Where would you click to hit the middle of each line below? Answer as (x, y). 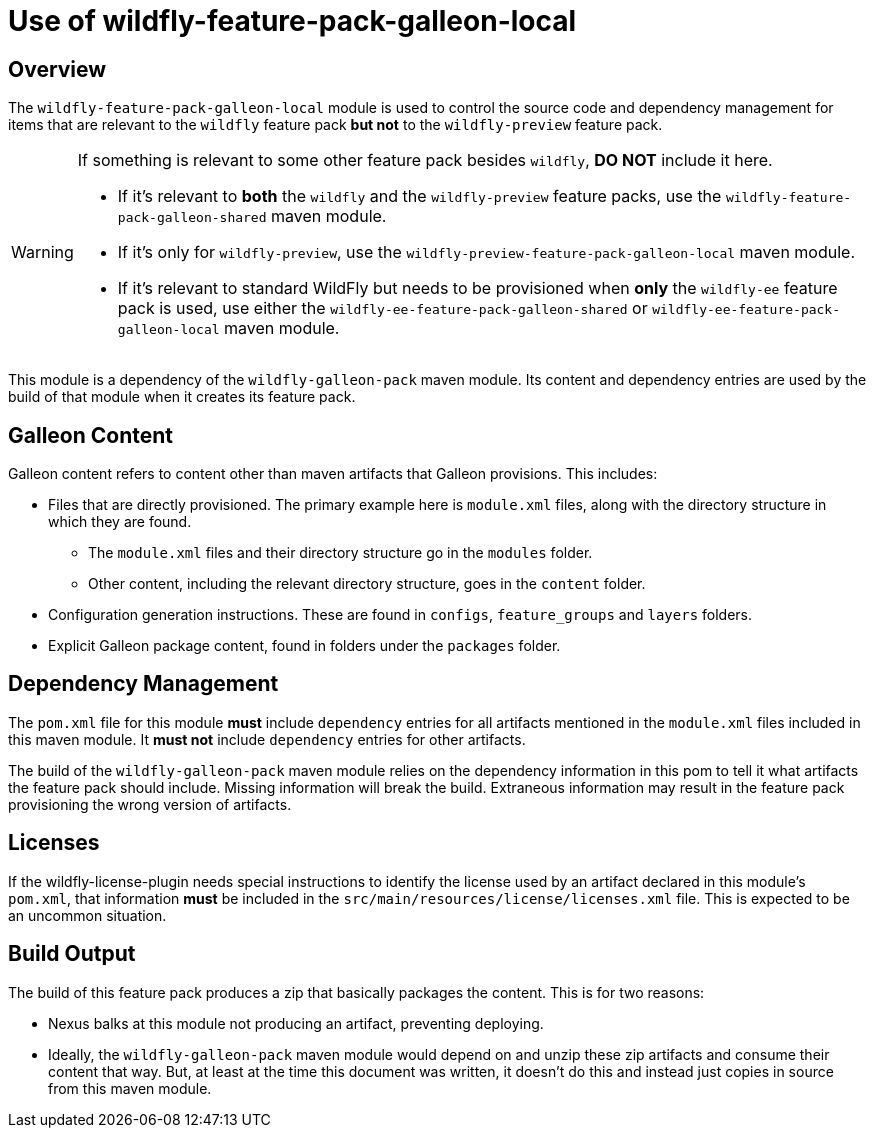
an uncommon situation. (87, 915)
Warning (42, 252)
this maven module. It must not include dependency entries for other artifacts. (267, 739)
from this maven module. (130, 1088)
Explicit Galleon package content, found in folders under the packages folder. (304, 646)
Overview (57, 69)
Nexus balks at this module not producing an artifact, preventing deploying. (296, 1023)
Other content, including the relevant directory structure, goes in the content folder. (367, 584)
